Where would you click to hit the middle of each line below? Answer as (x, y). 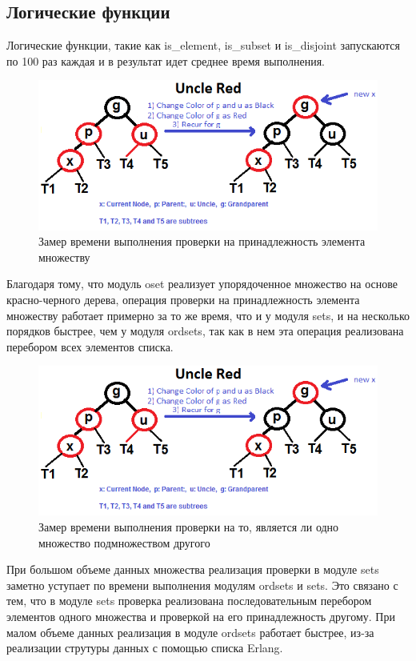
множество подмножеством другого (124, 542)
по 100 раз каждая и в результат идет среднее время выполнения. (166, 60)
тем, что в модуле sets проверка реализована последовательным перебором (189, 601)
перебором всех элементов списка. (90, 346)
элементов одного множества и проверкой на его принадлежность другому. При (201, 617)
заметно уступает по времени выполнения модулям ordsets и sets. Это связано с (202, 585)
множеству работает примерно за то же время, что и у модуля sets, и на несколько (208, 315)
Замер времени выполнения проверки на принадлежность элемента (202, 241)
